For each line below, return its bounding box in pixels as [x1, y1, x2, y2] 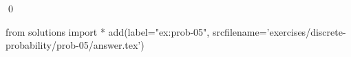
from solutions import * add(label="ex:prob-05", [6, 24, 210, 38]
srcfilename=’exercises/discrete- [212, 24, 346, 38]
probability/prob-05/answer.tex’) [6, 38, 145, 52]
